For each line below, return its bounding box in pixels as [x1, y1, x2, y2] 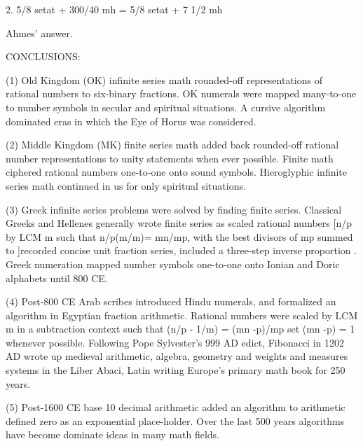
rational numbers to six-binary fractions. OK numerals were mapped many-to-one [6, 86, 357, 101]
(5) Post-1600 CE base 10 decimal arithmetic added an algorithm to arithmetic [6, 400, 345, 414]
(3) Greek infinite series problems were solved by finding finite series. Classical [6, 202, 342, 216]
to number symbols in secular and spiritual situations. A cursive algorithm [6, 99, 326, 114]
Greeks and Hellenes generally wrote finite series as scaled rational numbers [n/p [6, 216, 352, 230]
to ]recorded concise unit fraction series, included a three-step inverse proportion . [6, 243, 357, 258]
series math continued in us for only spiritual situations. [6, 178, 246, 193]
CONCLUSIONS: [6, 49, 81, 64]
